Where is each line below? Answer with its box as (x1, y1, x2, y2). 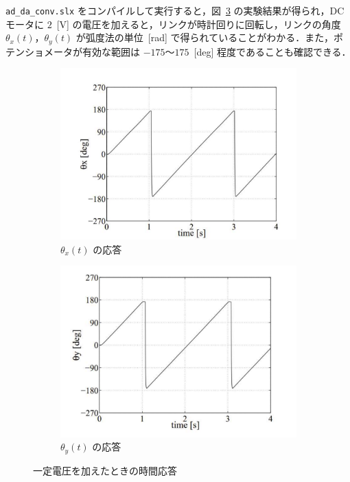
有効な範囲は (82, 44, 140, 58)
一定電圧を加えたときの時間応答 (33, 463, 177, 477)
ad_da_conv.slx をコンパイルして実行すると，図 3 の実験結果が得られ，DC (5, 3, 345, 17)
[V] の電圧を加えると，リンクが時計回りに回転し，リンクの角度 (56, 16, 341, 31)
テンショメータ (5, 44, 73, 58)
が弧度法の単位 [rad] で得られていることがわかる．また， (75, 30, 334, 45)
